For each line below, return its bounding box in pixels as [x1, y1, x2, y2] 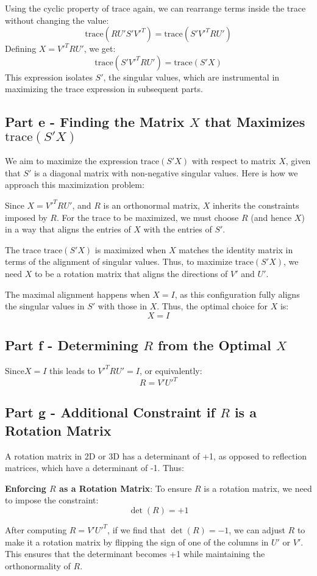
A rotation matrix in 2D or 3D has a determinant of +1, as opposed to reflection [5, 449, 307, 462]
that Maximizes [204, 112, 305, 131]
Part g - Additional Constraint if [5, 403, 215, 422]
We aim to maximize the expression [5, 154, 138, 167]
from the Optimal [157, 336, 271, 355]
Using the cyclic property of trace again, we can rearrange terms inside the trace [5, 2, 306, 14]
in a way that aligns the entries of [5, 223, 131, 236]
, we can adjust [229, 523, 285, 536]
